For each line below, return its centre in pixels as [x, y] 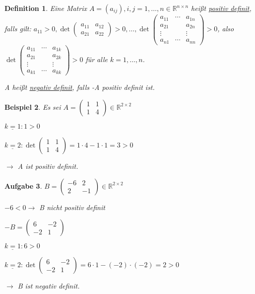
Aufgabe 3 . [23, 185]
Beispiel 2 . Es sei [33, 107]
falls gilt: [18, 29]
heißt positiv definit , [221, 8]
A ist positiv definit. [48, 166]
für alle [96, 59]
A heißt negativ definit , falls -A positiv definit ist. [80, 87]
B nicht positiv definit [72, 207]
